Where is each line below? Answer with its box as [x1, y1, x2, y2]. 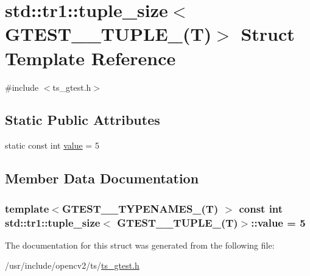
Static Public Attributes [5, 110, 160, 129]
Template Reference [5, 45, 176, 70]
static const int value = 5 [5, 139, 99, 152]
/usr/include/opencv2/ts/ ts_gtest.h [5, 259, 139, 272]
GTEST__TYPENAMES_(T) [62, 200, 219, 216]
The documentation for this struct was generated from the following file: [5, 238, 275, 251]
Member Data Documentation [5, 169, 199, 188]
